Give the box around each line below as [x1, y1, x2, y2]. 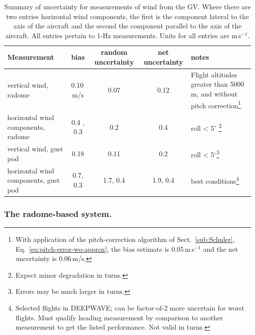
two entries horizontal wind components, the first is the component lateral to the [6, 11, 249, 21]
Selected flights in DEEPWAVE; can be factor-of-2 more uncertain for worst [15, 303, 245, 313]
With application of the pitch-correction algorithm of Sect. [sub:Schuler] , [15, 234, 235, 244]
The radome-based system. [4, 207, 112, 219]
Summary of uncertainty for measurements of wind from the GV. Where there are [4, 1, 251, 11]
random [101, 47, 127, 57]
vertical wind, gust [7, 144, 63, 154]
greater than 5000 [191, 79, 244, 89]
